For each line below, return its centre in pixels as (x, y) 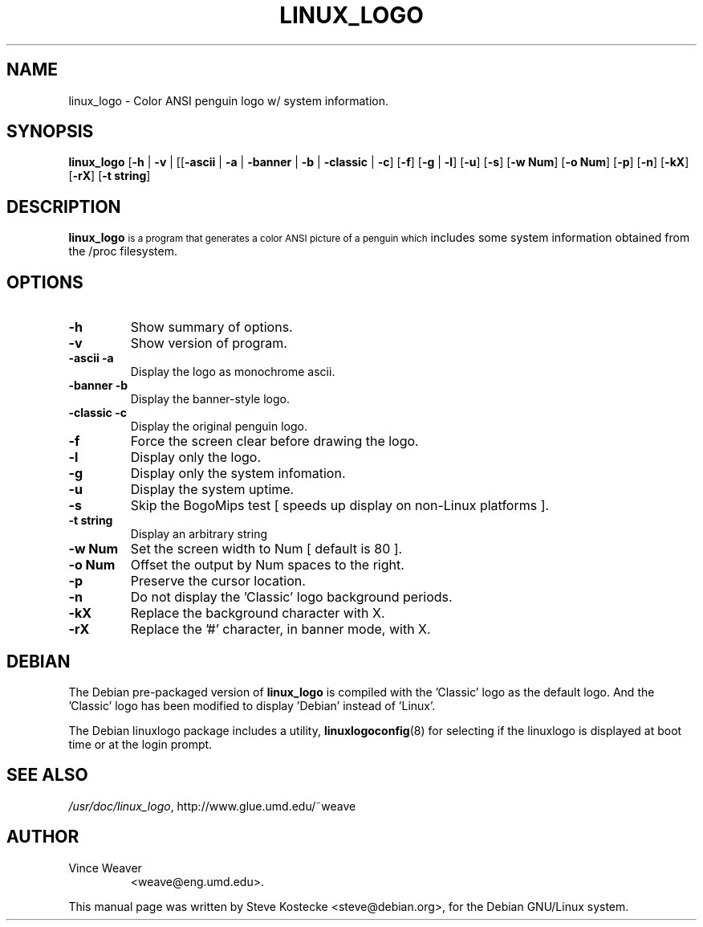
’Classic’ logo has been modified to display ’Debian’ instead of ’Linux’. (252, 705)
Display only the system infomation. (238, 474)
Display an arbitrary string (199, 534)
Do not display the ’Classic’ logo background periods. (291, 597)
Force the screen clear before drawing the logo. (274, 441)
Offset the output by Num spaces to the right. (267, 565)
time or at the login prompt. (140, 744)
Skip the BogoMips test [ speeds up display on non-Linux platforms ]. (340, 506)
